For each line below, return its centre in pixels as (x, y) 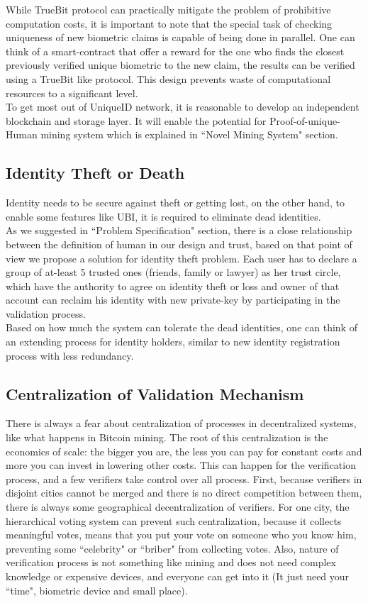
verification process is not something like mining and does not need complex (171, 562)
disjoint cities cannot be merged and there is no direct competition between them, (184, 493)
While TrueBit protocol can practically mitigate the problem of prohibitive (168, 9)
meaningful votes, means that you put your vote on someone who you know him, (181, 535)
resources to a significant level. (72, 93)
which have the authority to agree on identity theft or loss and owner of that (173, 286)
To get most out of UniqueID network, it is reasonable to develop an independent (183, 107)
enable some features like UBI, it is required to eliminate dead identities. (163, 216)
